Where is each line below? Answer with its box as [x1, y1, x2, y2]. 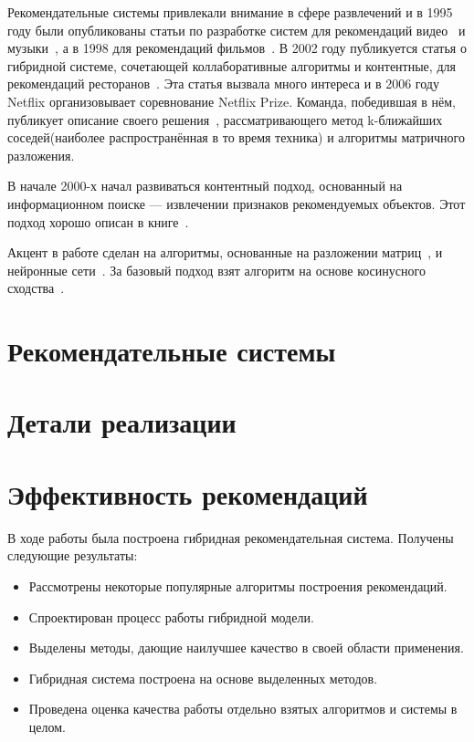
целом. [28, 716, 66, 736]
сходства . [7, 278, 65, 298]
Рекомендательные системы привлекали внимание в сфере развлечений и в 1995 [7, 3, 453, 21]
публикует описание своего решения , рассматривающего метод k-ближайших [7, 110, 443, 129]
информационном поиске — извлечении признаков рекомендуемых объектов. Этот [7, 193, 466, 213]
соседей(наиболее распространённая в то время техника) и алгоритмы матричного [7, 128, 465, 147]
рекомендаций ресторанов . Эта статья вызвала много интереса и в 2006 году [7, 74, 439, 93]
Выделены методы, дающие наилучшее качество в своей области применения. [28, 638, 464, 657]
